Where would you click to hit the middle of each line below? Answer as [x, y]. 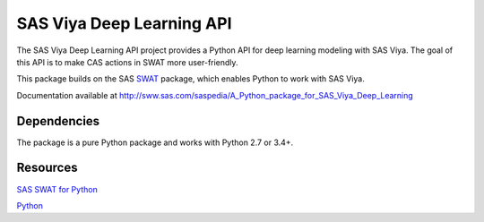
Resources [47, 168]
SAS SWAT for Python [57, 189]
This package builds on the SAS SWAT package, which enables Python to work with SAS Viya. [190, 79]
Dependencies [58, 121]
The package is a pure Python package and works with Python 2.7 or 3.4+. [155, 142]
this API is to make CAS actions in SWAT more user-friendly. [127, 62]
